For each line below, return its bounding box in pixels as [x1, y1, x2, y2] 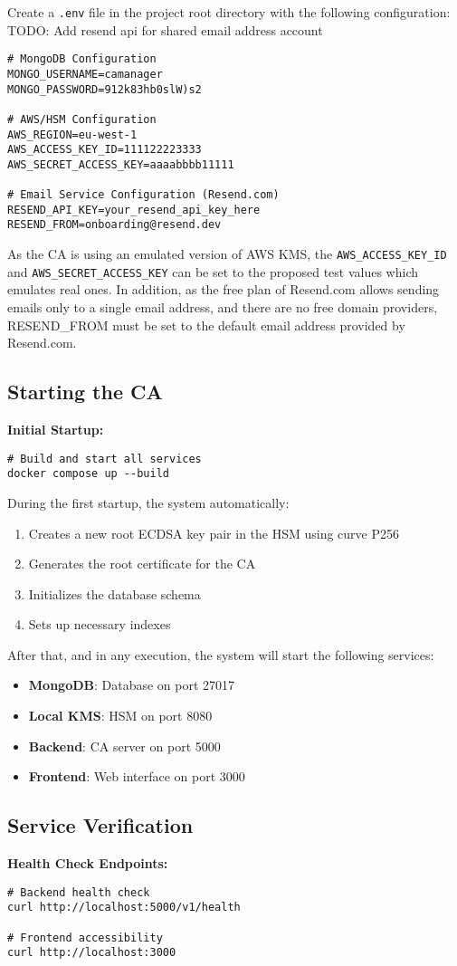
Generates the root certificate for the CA [28, 554, 256, 573]
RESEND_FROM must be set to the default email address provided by [7, 315, 405, 334]
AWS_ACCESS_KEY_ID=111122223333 [7, 143, 202, 157]
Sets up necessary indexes [28, 615, 171, 634]
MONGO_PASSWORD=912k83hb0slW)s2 [7, 82, 202, 96]
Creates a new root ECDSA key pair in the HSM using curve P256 [28, 523, 400, 542]
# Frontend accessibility [7, 931, 163, 944]
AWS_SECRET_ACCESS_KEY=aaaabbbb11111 [7, 158, 234, 171]
